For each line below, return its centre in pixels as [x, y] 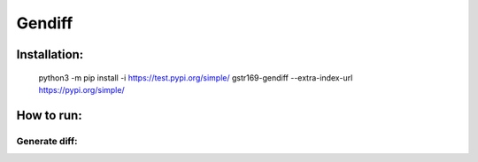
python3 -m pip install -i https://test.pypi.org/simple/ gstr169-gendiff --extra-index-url [196, 77]
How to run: [50, 115]
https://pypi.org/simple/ [81, 89]
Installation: [50, 54]
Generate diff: [47, 141]
